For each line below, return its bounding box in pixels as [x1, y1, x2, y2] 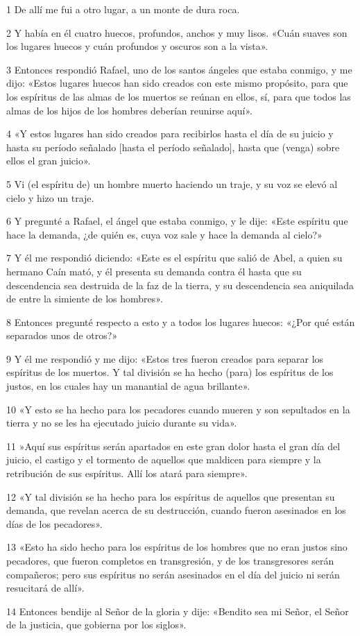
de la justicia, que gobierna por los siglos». [6, 617, 187, 632]
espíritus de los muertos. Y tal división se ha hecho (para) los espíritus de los [6, 365, 334, 379]
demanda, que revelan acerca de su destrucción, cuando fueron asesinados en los [6, 503, 346, 517]
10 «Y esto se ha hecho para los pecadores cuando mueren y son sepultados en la [6, 402, 350, 416]
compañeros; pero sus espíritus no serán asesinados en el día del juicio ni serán [6, 567, 340, 581]
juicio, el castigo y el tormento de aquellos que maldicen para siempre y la [6, 452, 321, 467]
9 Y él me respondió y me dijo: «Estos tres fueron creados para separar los [6, 351, 324, 366]
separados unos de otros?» [6, 328, 118, 343]
